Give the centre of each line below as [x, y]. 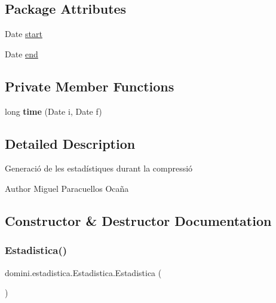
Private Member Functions [90, 86]
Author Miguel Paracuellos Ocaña [67, 188]
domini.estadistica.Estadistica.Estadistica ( [83, 272]
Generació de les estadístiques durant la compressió [99, 168]
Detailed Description [70, 143]
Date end [22, 53]
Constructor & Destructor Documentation [138, 220]
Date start [24, 34]
